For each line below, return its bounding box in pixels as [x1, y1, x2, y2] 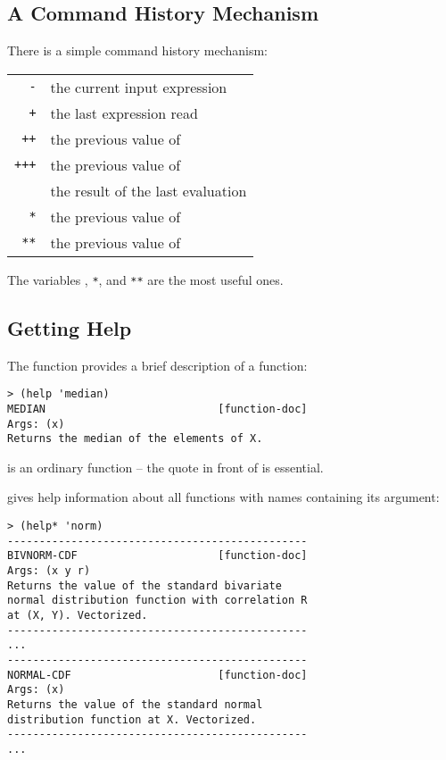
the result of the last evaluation [50, 180, 247, 201]
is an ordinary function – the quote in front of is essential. [7, 457, 324, 476]
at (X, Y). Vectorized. [7, 609, 148, 622]
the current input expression [50, 76, 227, 97]
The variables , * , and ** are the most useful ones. [7, 270, 284, 288]
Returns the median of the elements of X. [7, 432, 263, 446]
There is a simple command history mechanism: [7, 41, 268, 60]
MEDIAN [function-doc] [7, 402, 308, 415]
